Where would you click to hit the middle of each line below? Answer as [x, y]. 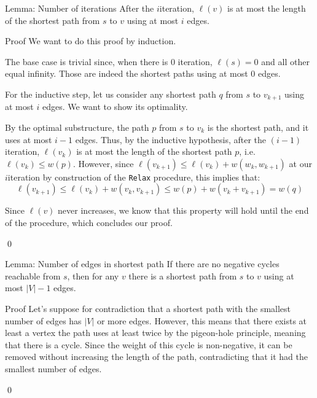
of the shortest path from [53, 20]
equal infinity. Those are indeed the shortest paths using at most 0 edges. [143, 73]
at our [300, 163]
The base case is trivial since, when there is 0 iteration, [109, 61]
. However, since [103, 163]
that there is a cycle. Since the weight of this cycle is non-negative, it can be [149, 344]
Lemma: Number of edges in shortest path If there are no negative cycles [142, 264]
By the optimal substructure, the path [77, 127]
